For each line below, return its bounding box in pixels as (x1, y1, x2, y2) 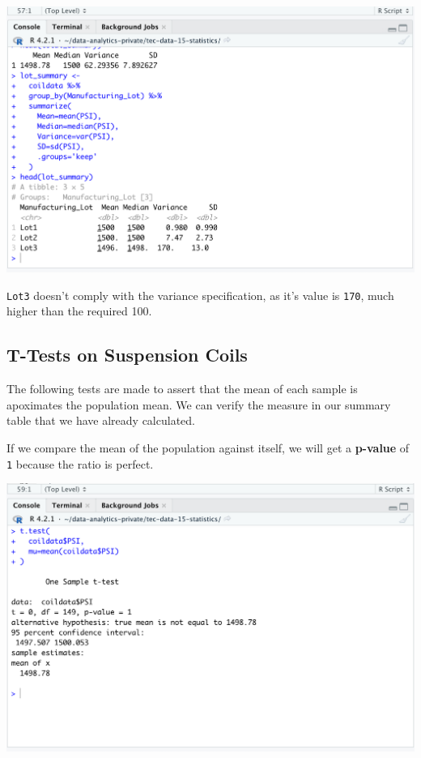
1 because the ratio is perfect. (6, 455, 154, 472)
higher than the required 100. (6, 302, 152, 319)
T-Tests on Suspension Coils (6, 342, 248, 367)
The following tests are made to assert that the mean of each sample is (6, 380, 358, 397)
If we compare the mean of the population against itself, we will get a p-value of (6, 439, 410, 456)
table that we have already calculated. (6, 412, 195, 429)
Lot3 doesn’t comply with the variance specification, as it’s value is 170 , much (6, 286, 394, 303)
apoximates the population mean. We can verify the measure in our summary (6, 396, 391, 413)
